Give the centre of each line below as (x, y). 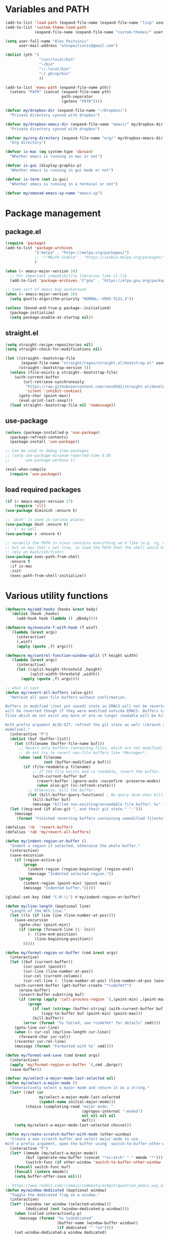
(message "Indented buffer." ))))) (59, 888)
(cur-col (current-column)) (53, 976)
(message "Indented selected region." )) (70, 874)
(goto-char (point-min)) (45, 925)
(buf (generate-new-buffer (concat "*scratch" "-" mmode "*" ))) (94, 1158)
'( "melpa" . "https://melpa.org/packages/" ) (82, 253)
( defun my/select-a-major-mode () (41, 1083)
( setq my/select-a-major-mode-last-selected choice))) (73, 1125)
